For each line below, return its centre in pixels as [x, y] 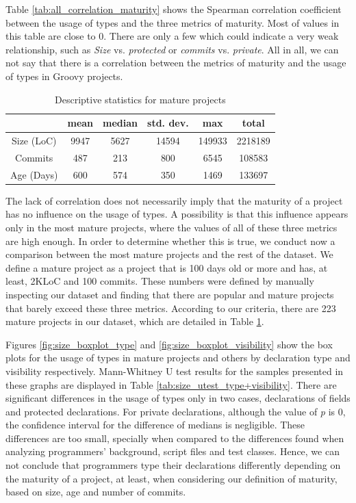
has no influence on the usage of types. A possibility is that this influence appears [177, 214]
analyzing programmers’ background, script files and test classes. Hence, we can [173, 451]
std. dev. [168, 123]
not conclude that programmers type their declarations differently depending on [173, 465]
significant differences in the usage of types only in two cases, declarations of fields [178, 398]
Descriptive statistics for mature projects [140, 99]
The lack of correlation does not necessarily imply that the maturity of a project [174, 200]
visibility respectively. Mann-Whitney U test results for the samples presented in [175, 371]
